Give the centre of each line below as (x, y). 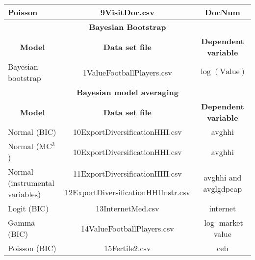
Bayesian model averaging (127, 92)
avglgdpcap (223, 188)
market (231, 222)
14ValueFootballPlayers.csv (127, 228)
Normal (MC (30, 146)
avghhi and (223, 177)
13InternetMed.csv (127, 208)
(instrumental (31, 183)
